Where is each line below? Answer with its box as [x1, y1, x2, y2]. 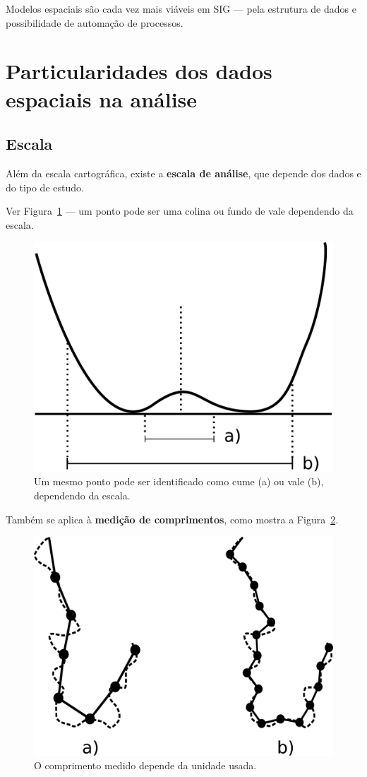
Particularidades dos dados [6, 57, 272, 85]
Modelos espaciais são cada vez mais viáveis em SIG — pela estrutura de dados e [6, 1, 356, 16]
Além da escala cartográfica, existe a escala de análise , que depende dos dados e [6, 165, 361, 180]
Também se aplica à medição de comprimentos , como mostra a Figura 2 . [6, 511, 339, 526]
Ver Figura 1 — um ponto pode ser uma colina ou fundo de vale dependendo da [6, 203, 354, 218]
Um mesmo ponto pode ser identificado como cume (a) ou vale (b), [34, 474, 324, 489]
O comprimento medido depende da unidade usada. [34, 758, 257, 773]
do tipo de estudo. [6, 179, 84, 194]
